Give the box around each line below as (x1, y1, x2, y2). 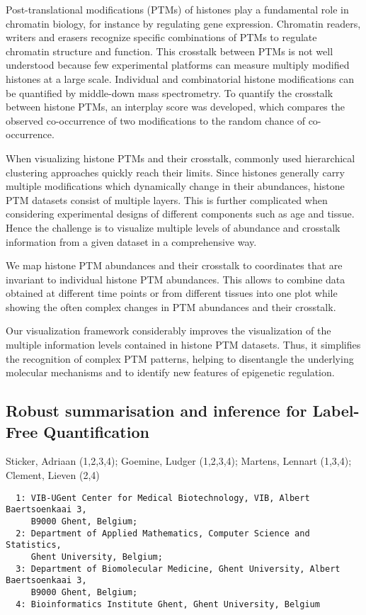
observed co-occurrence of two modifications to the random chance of (6, 113, 305, 128)
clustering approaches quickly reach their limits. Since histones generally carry (6, 164, 345, 179)
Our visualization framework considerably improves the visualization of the (6, 323, 331, 338)
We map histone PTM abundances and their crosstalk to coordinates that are (6, 258, 343, 273)
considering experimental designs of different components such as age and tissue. (6, 206, 355, 221)
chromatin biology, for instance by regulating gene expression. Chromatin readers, (6, 16, 361, 30)
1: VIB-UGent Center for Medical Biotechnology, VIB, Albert (16, 492, 310, 503)
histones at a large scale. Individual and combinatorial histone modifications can (6, 71, 355, 86)
